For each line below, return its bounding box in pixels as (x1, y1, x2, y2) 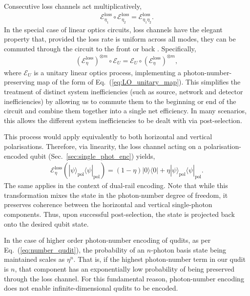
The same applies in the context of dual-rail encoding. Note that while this (4, 180, 228, 190)
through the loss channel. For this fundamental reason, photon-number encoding (4, 273, 244, 283)
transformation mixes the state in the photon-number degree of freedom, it (4, 190, 228, 200)
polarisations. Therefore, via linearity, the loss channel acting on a (4, 141, 202, 151)
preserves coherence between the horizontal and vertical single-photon (4, 199, 212, 210)
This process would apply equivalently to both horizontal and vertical (4, 131, 212, 142)
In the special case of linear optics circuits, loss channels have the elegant (4, 24, 223, 34)
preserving (4, 77, 35, 87)
